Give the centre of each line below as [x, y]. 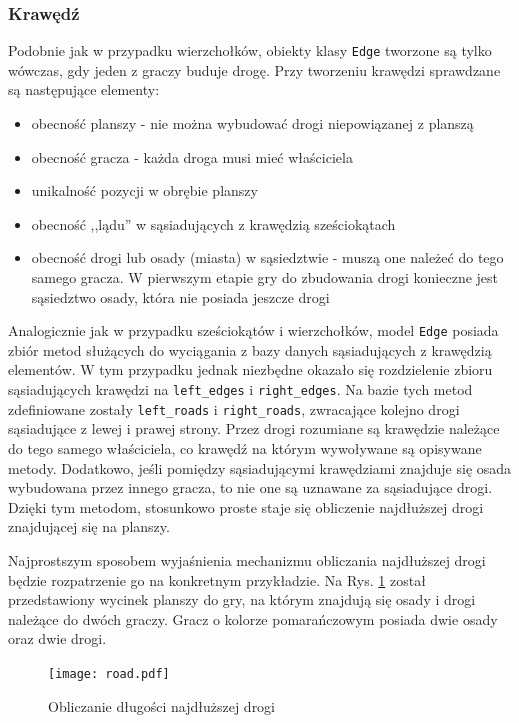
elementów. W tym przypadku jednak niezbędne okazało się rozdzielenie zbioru [250, 369]
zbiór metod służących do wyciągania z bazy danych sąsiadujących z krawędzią [250, 349]
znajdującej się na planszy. [89, 526]
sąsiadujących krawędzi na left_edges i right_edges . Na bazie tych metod [240, 389]
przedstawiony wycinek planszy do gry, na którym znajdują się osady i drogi [242, 599]
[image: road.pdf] [109, 673]
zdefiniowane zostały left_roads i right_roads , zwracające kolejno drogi [234, 408]
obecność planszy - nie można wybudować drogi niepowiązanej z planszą [252, 123]
